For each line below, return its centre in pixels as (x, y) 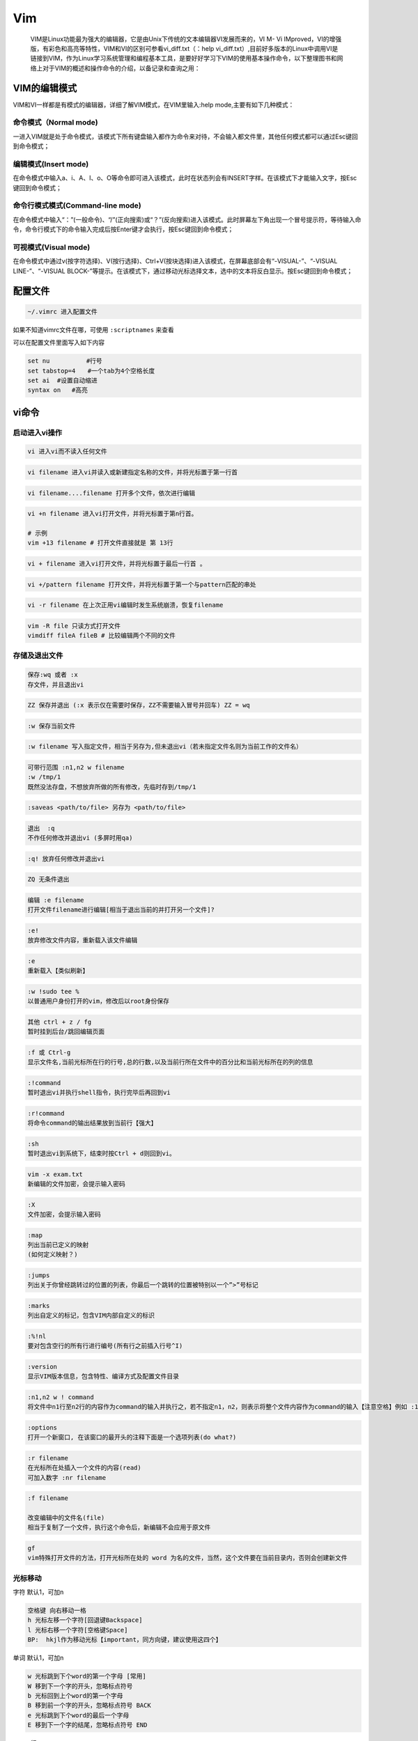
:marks (39, 1305)
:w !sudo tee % (53, 991)
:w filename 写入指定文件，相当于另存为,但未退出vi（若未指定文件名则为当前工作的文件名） (165, 747)
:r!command (46, 1113)
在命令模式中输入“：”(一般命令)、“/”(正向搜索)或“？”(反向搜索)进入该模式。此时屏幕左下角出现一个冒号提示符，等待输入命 (187, 219)
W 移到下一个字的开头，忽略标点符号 (80, 1686)
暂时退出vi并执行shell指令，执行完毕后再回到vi (99, 1093)
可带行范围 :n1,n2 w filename (76, 767)
